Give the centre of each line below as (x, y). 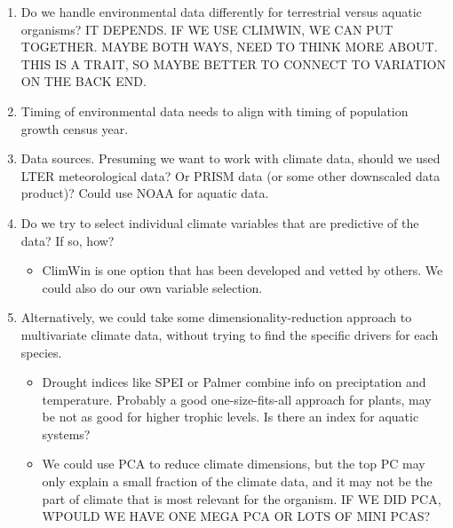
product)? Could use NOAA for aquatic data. (145, 193)
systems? (66, 433)
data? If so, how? (68, 240)
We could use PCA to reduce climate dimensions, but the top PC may (234, 464)
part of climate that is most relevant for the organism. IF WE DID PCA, (242, 498)
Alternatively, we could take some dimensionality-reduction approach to (216, 317)
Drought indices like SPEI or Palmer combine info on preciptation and (234, 382)
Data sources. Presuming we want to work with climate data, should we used (230, 158)
